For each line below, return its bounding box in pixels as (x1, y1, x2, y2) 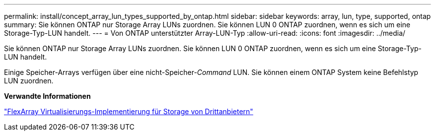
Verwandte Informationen (4, 92, 91, 100)
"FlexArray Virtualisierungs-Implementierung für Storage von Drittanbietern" (4, 107, 253, 116)
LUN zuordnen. (4, 76, 54, 85)
